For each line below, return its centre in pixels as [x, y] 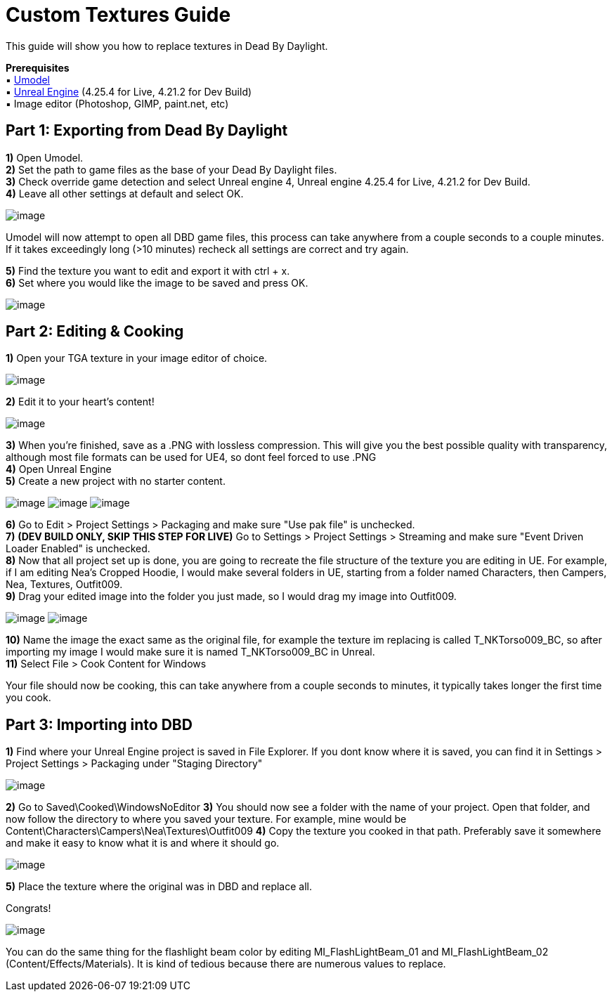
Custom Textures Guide [118, 15]
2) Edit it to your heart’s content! [80, 402]
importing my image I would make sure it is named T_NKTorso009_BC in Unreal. [190, 652]
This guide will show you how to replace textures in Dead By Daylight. [167, 46]
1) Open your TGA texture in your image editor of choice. [137, 358]
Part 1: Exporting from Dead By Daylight [147, 131]
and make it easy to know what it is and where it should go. [143, 843]
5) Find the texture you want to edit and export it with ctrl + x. [148, 271]
